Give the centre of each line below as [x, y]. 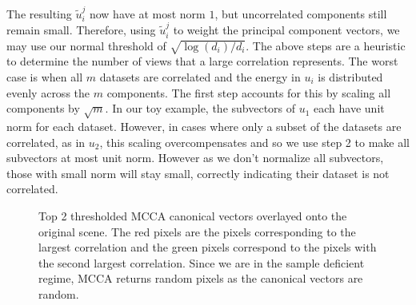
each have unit [349, 108]
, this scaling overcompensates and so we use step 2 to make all [254, 142]
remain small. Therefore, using [81, 30]
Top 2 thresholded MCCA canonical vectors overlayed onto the [193, 215]
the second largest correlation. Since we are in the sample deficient [202, 262]
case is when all [45, 76]
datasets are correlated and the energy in [200, 76]
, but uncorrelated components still [301, 13]
